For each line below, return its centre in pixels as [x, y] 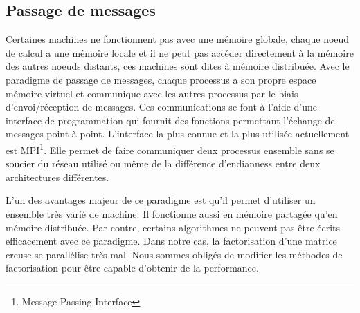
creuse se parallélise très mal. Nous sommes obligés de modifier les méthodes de [174, 254]
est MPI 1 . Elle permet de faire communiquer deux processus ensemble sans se [170, 149]
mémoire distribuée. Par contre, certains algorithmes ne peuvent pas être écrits [173, 227]
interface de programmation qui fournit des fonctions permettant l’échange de [170, 120]
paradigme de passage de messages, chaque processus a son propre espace [161, 79]
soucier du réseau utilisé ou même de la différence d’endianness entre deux [163, 163]
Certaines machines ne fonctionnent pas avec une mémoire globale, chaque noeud [178, 39]
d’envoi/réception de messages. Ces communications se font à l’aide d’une [162, 107]
